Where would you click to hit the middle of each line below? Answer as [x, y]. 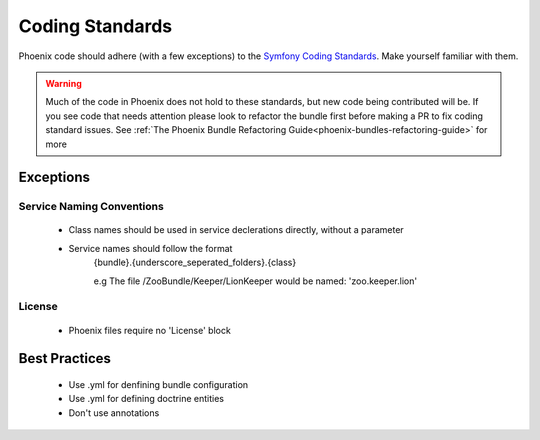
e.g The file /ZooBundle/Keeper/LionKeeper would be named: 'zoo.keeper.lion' [255, 281]
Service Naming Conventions [91, 207]
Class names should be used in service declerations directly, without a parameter [236, 230]
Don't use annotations [114, 412]
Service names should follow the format [150, 248]
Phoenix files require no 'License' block [150, 330]
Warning [63, 83]
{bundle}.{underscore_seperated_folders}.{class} [195, 262]
